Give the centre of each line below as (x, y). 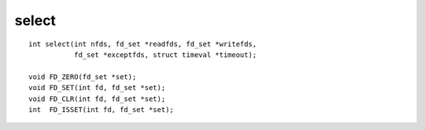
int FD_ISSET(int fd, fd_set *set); (102, 109)
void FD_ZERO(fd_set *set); (83, 77)
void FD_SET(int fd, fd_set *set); (97, 88)
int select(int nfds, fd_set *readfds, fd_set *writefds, (143, 44)
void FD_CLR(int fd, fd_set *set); (97, 99)
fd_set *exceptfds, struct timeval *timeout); (165, 54)
